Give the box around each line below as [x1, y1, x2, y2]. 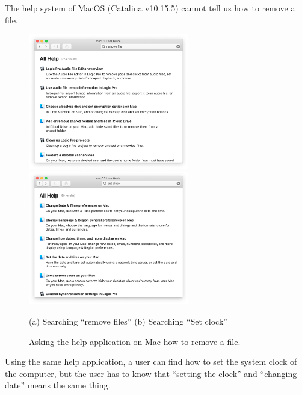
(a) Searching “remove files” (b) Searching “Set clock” [29, 314, 227, 327]
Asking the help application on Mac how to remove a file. [29, 335, 241, 347]
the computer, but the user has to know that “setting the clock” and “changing [5, 367, 297, 379]
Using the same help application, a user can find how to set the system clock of [5, 355, 297, 368]
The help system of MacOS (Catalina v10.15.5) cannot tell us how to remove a [5, 2, 295, 14]
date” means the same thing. [5, 379, 111, 391]
